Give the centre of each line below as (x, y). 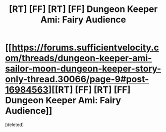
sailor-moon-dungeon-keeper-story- (83, 69)
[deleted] (14, 125)
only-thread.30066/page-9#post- (77, 79)
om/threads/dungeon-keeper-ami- (79, 58)
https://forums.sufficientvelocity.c (85, 48)
